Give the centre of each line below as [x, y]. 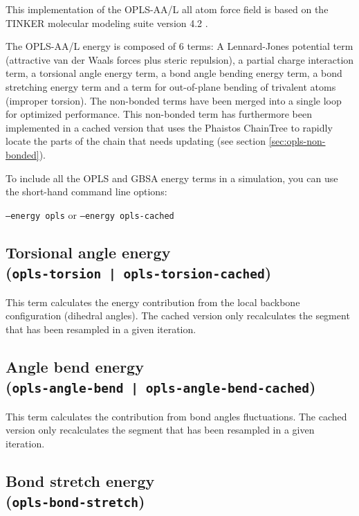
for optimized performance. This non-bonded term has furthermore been [159, 114]
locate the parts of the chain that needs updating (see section [136, 141]
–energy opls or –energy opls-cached [90, 214]
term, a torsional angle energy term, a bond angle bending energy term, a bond [174, 73]
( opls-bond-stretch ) [75, 501]
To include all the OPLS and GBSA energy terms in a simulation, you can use [172, 178]
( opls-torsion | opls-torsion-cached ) [139, 273]
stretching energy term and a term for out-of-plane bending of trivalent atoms [171, 86]
